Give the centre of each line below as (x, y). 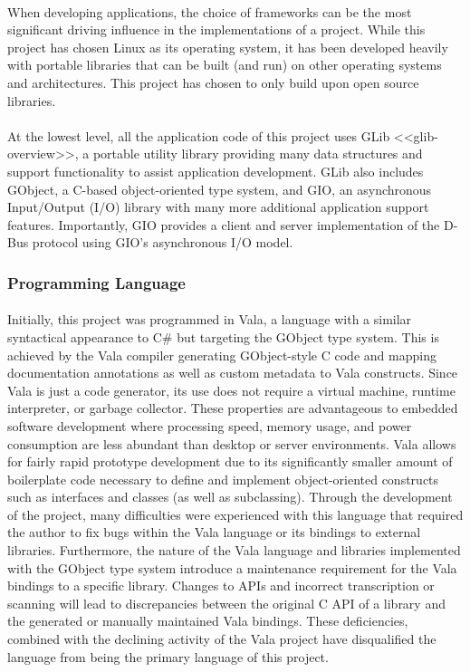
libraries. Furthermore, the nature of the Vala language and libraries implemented (234, 550)
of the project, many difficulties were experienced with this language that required (235, 514)
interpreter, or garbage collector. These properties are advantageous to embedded (233, 408)
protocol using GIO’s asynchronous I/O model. (163, 242)
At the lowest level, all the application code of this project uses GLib (199, 135)
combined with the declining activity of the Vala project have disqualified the (222, 639)
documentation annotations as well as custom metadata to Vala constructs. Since (233, 373)
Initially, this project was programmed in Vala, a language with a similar (210, 319)
